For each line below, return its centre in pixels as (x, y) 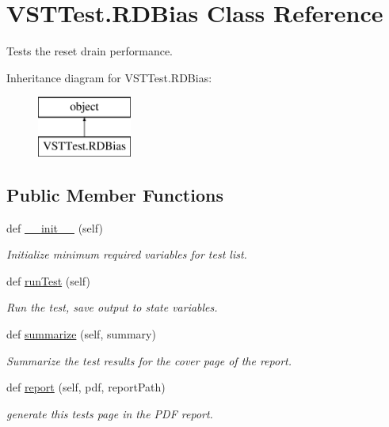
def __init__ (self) (55, 227)
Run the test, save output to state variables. (112, 307)
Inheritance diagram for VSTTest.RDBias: (109, 77)
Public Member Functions (115, 194)
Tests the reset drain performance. (90, 51)
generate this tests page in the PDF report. (110, 413)
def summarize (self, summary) (81, 334)
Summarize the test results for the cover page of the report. (149, 360)
